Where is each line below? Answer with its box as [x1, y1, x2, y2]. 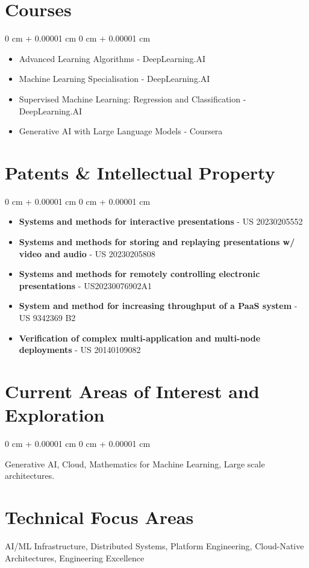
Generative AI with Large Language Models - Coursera [19, 125, 223, 137]
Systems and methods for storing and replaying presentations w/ [19, 236, 295, 248]
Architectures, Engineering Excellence [5, 551, 145, 564]
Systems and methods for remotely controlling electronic [19, 267, 260, 280]
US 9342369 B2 [19, 311, 76, 323]
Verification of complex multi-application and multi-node [19, 331, 261, 344]
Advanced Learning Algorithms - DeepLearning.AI [19, 52, 205, 64]
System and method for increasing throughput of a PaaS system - [19, 299, 298, 312]
